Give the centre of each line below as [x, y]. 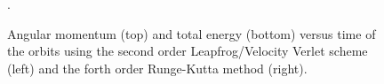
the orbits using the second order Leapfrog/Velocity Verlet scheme [188, 51]
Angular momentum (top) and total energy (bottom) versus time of [192, 33]
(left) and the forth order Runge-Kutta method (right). [157, 68]
